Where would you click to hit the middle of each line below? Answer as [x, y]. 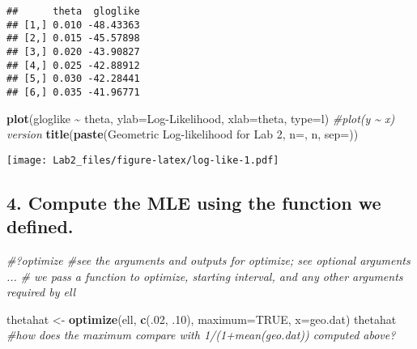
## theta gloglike [73, 11]
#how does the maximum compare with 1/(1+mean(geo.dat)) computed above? [201, 335]
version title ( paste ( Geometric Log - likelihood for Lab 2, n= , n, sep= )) [183, 134]
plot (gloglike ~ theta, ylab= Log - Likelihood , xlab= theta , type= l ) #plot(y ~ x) [201, 118]
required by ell [41, 292]
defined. [40, 226]
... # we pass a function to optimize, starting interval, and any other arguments [205, 276]
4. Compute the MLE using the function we [194, 202]
